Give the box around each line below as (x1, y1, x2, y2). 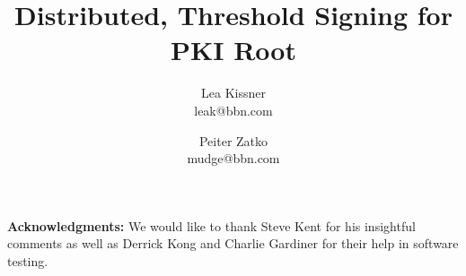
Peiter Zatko (198, 131, 268, 150)
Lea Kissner (201, 83, 266, 102)
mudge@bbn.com (187, 149, 280, 168)
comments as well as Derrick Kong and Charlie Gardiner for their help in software (7, 234, 459, 253)
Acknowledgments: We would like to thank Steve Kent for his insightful (7, 216, 416, 235)
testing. (7, 251, 48, 270)
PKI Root (171, 31, 296, 68)
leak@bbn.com (194, 100, 273, 119)
